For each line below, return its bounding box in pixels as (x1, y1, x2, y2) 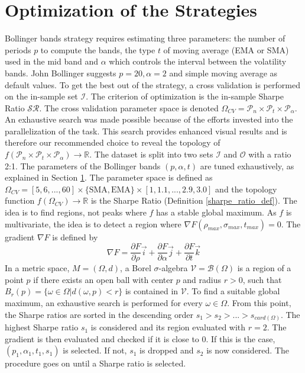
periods (5, 43, 31, 56)
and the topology (215, 182, 277, 195)
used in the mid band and (5, 55, 98, 67)
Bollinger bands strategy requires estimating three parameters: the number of (5, 32, 285, 44)
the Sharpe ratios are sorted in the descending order (5, 308, 193, 320)
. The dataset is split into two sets (89, 148, 213, 160)
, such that (242, 273, 282, 285)
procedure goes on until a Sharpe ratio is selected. (5, 357, 186, 369)
